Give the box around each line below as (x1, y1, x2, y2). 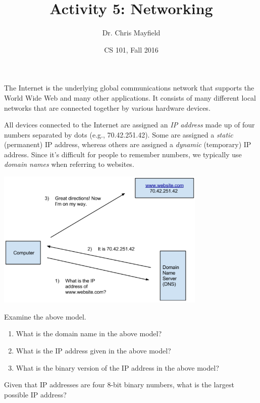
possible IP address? (4, 389, 67, 399)
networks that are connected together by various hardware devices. (4, 102, 211, 113)
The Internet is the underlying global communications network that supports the (4, 82, 254, 93)
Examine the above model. (4, 311, 86, 322)
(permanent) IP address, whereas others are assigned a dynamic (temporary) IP (4, 139, 251, 150)
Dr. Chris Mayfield (102, 27, 161, 38)
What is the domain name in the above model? (16, 328, 162, 339)
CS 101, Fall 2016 (104, 44, 159, 55)
